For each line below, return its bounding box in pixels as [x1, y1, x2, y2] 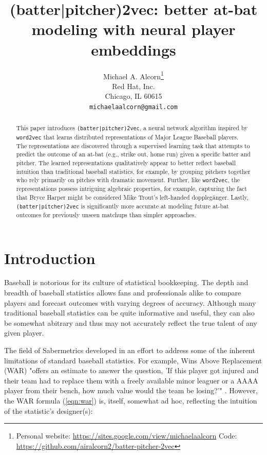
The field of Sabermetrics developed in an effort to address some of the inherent [4, 345, 255, 356]
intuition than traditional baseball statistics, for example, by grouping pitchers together [16, 167, 251, 176]
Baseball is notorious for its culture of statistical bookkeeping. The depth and [4, 277, 249, 288]
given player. [4, 327, 44, 338]
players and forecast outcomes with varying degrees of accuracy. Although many [4, 297, 256, 308]
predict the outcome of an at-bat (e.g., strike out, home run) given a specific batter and [16, 150, 251, 159]
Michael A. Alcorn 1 [103, 69, 164, 81]
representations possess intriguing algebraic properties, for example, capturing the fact [16, 184, 247, 193]
